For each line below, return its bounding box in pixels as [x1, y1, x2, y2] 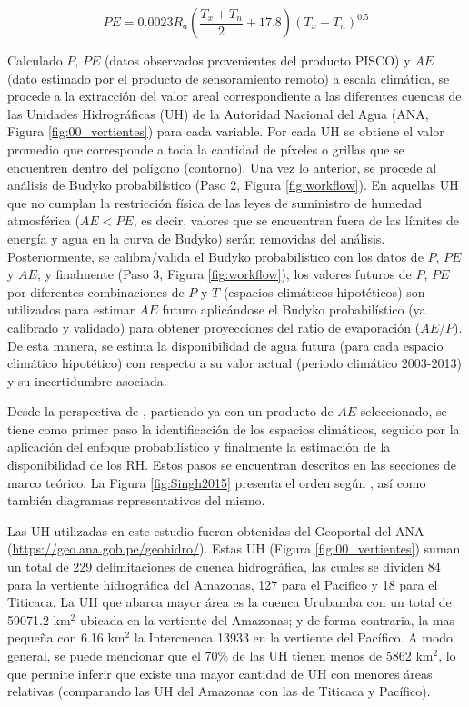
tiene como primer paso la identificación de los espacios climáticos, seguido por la [7, 419, 460, 438]
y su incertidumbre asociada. [7, 371, 167, 390]
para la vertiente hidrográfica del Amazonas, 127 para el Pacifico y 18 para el [7, 574, 438, 593]
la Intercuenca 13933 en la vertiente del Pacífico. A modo [134, 628, 454, 647]
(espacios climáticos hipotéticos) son [223, 282, 425, 301]
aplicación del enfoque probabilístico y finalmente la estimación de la [7, 437, 391, 456]
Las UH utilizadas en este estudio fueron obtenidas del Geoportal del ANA [7, 521, 424, 540]
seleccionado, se [360, 402, 447, 421]
